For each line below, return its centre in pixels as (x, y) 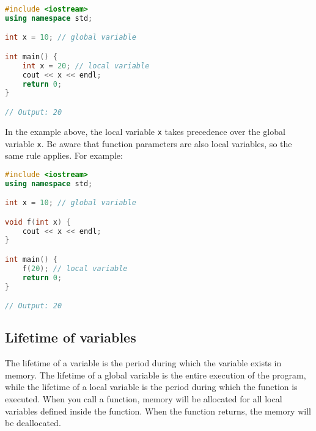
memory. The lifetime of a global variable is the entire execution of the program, (156, 375)
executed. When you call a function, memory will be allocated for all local (144, 398)
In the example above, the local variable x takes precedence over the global (145, 131)
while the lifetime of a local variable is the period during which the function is (151, 387)
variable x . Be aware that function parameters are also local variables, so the (149, 143)
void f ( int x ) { (38, 222)
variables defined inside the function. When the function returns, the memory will (158, 411)
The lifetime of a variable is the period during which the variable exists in (143, 363)
